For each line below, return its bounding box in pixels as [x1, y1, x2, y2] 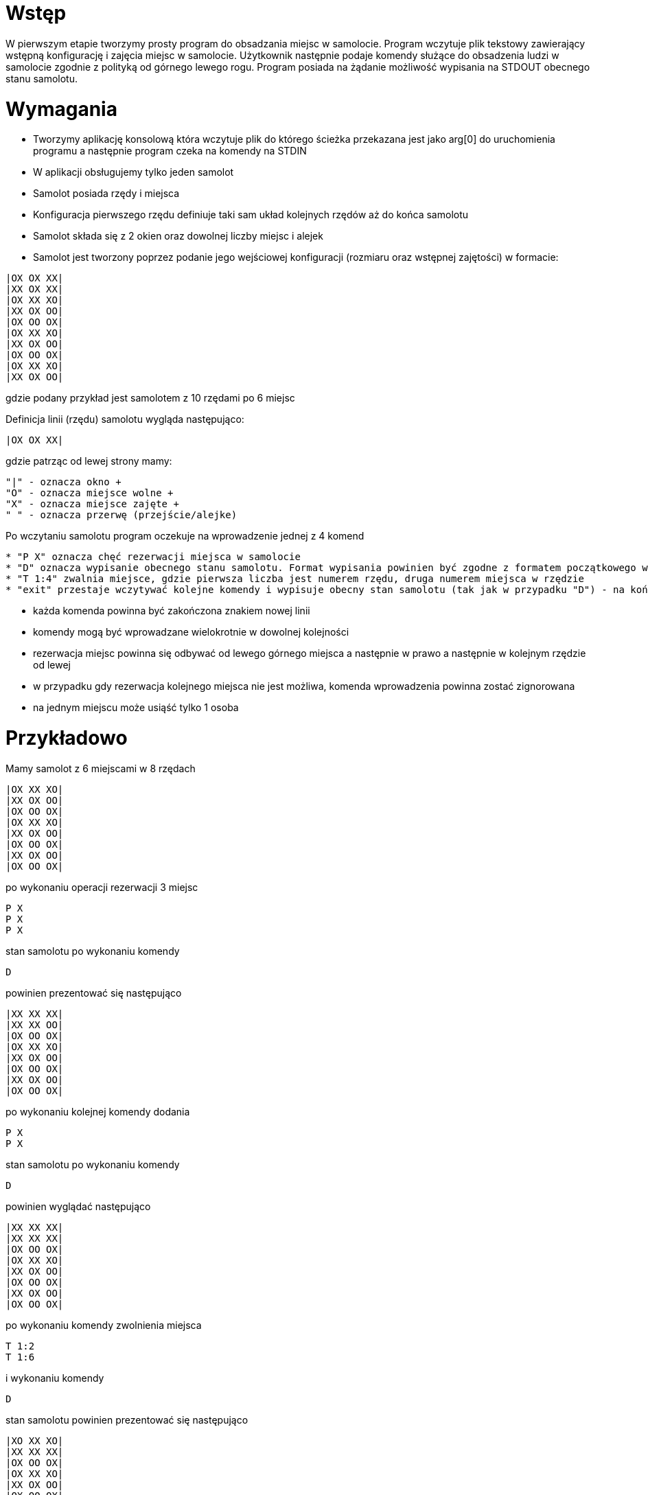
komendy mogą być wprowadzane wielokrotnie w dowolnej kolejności [33, 626, 349, 638]
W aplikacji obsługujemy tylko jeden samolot [33, 166, 234, 178]
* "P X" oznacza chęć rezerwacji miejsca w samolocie [5, 551, 301, 563]
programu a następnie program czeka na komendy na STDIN [33, 145, 307, 157]
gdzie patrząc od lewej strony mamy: [5, 455, 172, 467]
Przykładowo [5, 726, 128, 750]
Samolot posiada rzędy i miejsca [33, 187, 180, 200]
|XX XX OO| [5, 1019, 64, 1030]
